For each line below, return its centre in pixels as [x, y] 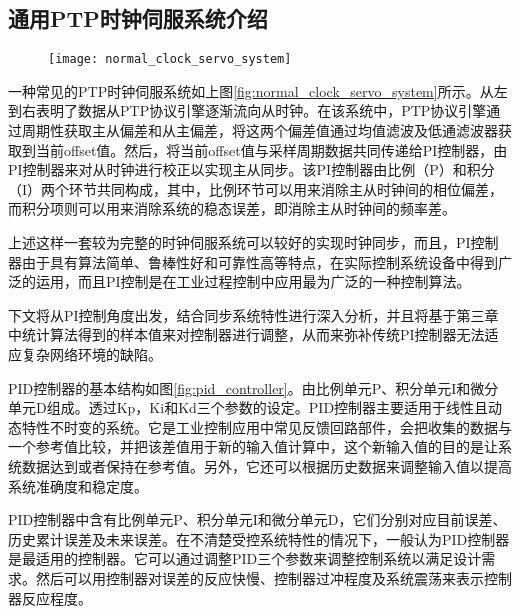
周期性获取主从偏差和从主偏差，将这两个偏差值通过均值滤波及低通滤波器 [259, 130]
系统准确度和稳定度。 [78, 485]
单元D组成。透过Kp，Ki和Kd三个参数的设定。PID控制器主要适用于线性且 [248, 407]
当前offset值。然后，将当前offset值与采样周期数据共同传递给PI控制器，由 [271, 149]
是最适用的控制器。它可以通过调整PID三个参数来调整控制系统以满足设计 [245, 558]
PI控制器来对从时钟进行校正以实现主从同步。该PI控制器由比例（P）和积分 [251, 169]
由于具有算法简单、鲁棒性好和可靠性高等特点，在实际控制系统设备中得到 [259, 261]
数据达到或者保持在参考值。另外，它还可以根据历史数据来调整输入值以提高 [266, 465]
